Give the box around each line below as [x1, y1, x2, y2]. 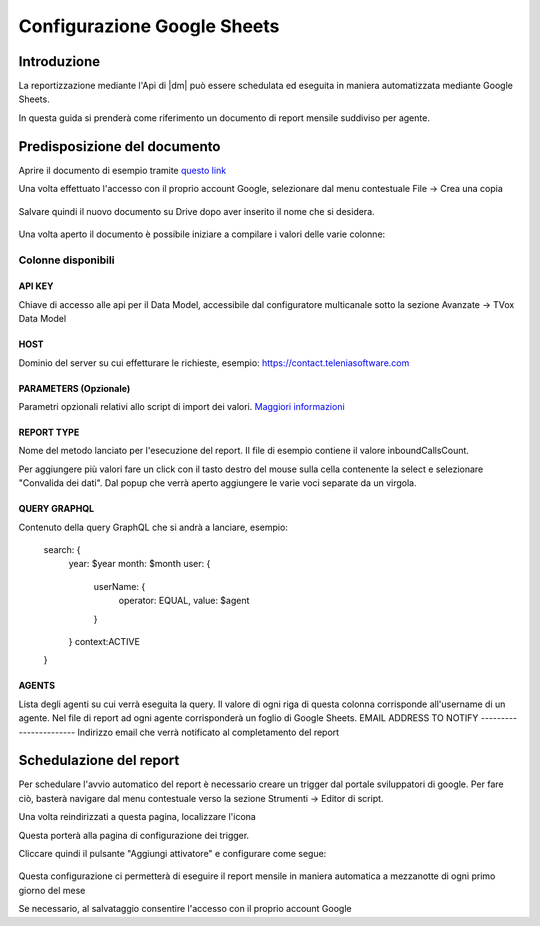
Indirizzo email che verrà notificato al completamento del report [77, 726, 340, 738]
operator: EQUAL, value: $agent [118, 595, 250, 607]
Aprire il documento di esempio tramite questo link [18, 164, 227, 176]
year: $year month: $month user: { [68, 558, 211, 570]
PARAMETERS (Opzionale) [18, 382, 131, 394]
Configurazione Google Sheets [18, 15, 280, 37]
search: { [43, 544, 81, 555]
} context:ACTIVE [68, 635, 140, 647]
